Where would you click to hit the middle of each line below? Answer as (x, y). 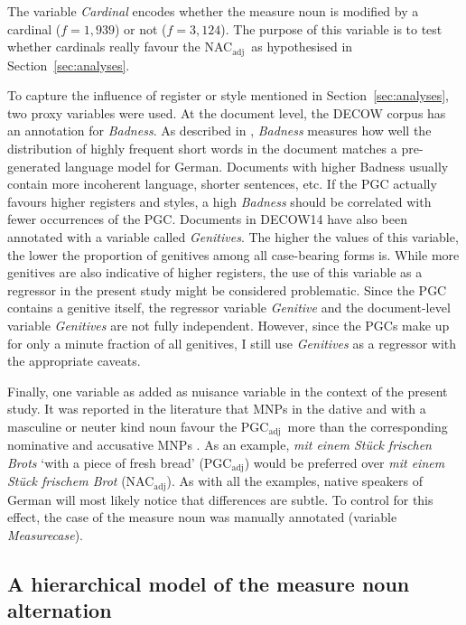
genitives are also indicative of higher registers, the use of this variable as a (215, 272)
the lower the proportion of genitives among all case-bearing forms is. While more (233, 254)
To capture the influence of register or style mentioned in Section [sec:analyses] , (228, 95)
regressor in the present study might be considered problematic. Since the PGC (227, 289)
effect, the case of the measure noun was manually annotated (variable (202, 517)
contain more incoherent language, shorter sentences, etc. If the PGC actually (222, 184)
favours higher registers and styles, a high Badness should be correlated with (219, 201)
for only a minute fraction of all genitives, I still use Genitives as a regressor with (232, 343)
